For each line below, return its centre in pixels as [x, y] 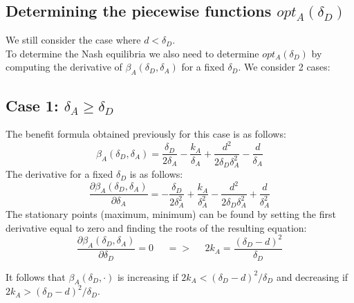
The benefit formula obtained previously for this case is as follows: [146, 134]
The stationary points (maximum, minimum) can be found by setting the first [171, 214]
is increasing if [148, 276]
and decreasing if [312, 276]
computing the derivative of [64, 67]
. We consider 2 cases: [284, 67]
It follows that [36, 276]
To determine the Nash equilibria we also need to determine [132, 53]
